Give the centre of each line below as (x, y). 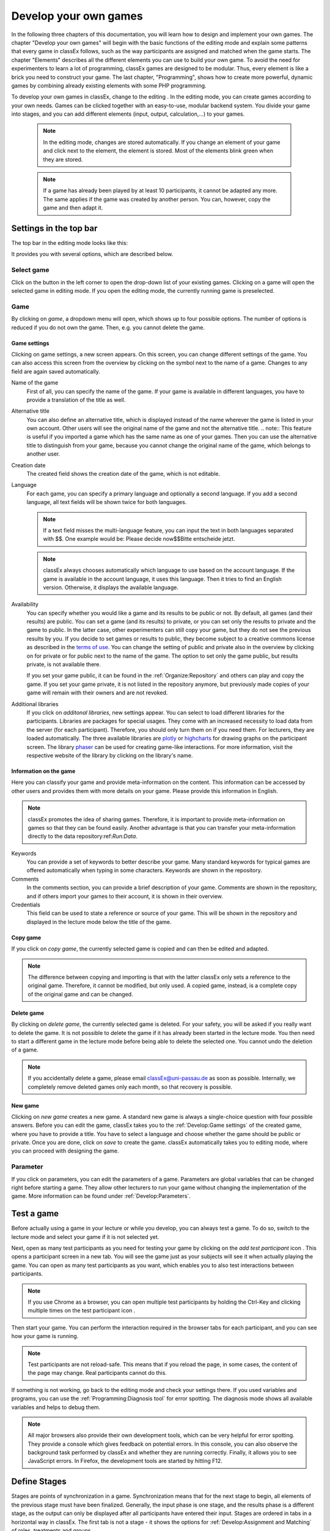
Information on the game (43, 771)
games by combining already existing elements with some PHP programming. (109, 85)
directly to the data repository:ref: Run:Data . (82, 837)
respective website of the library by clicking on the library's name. (110, 755)
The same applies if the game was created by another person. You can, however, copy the (157, 199)
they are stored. (63, 159)
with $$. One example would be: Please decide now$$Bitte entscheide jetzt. (139, 539)
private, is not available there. (64, 664)
